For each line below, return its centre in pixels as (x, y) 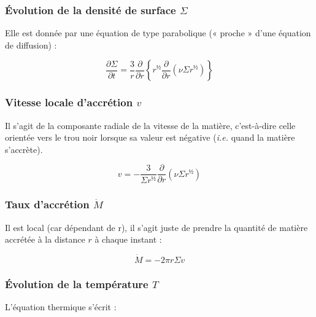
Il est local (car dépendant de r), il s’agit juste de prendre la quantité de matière (156, 227)
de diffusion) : (31, 45)
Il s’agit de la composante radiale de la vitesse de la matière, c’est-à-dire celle (150, 125)
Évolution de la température (77, 284)
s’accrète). (24, 149)
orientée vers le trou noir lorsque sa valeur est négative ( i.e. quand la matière (150, 137)
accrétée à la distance (45, 239)
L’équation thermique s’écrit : (61, 307)
